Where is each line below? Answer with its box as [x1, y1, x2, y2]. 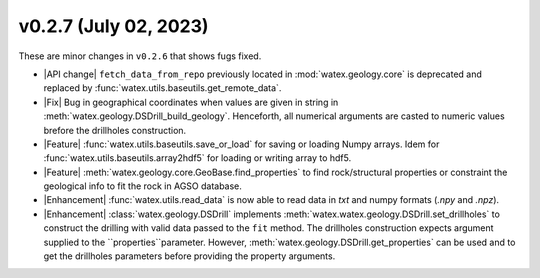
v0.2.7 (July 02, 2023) [18, 15, 209, 37]
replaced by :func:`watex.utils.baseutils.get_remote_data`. [43, 82, 282, 94]
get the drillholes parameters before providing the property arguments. [43, 250, 336, 262]
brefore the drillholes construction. [43, 124, 187, 136]
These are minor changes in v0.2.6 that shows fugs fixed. [18, 50, 262, 62]
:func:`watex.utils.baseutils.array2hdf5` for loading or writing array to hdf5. [43, 152, 352, 164]
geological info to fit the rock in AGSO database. [43, 180, 242, 192]
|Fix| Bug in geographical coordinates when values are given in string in [43, 96, 339, 108]
